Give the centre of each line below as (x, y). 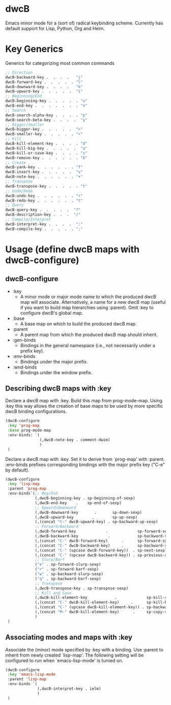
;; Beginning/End (24, 96)
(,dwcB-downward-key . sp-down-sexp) (89, 512)
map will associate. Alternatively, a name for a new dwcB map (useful (93, 302)
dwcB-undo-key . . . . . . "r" (44, 196)
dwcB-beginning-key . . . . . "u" (46, 101)
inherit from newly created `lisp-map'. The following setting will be (75, 655)
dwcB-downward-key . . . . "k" (44, 87)
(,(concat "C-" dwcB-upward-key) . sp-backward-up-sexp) (96, 522)
